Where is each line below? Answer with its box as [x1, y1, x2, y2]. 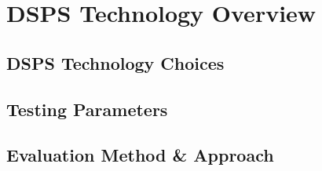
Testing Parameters [6, 96, 168, 121]
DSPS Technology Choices [6, 50, 225, 75]
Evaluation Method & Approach [6, 143, 274, 167]
